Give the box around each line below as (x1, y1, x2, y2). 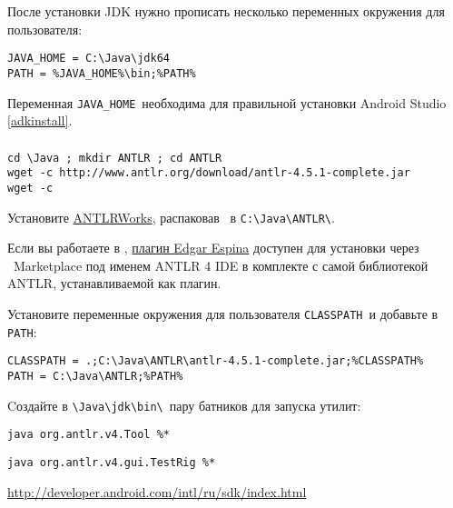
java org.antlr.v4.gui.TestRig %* (7, 456, 216, 470)
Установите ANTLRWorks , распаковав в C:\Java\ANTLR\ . (7, 207, 335, 226)
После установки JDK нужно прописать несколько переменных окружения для (7, 2, 445, 20)
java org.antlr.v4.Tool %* (7, 428, 170, 442)
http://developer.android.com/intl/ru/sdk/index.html (7, 482, 307, 501)
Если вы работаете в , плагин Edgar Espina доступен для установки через (7, 238, 419, 257)
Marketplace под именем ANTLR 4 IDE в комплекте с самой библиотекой (13, 255, 428, 274)
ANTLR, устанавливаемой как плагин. (7, 274, 222, 293)
